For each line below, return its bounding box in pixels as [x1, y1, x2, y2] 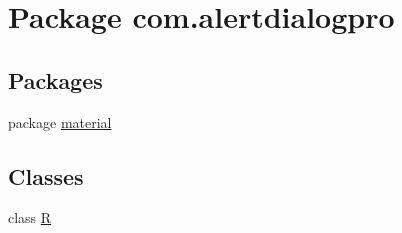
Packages [8, 64, 103, 95]
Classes [8, 160, 84, 191]
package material [8, 111, 112, 132]
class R [8, 207, 52, 228]
